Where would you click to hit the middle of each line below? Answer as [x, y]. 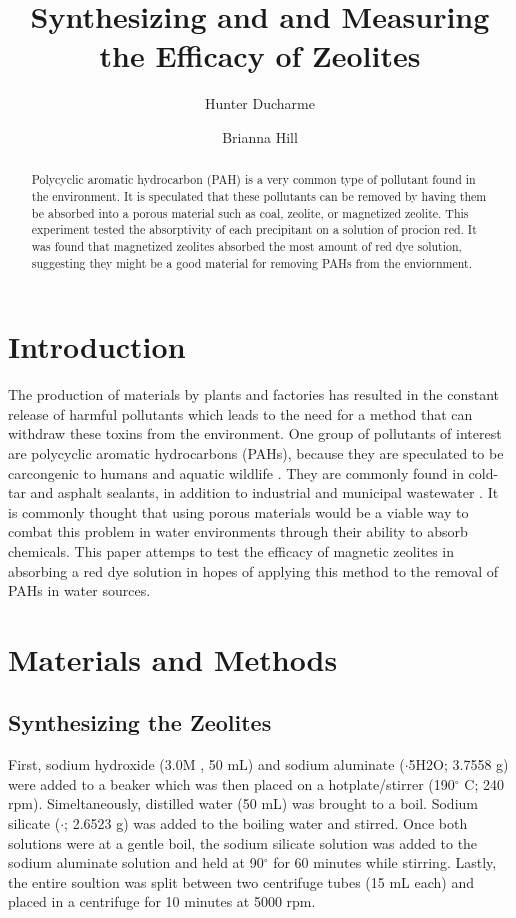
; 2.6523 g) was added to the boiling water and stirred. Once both [266, 823]
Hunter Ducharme [260, 103]
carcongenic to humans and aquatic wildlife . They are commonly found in [236, 472]
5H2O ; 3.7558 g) [458, 764]
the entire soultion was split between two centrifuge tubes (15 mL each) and [241, 881]
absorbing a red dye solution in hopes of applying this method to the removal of [253, 570]
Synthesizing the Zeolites [140, 722]
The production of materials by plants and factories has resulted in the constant [254, 394]
